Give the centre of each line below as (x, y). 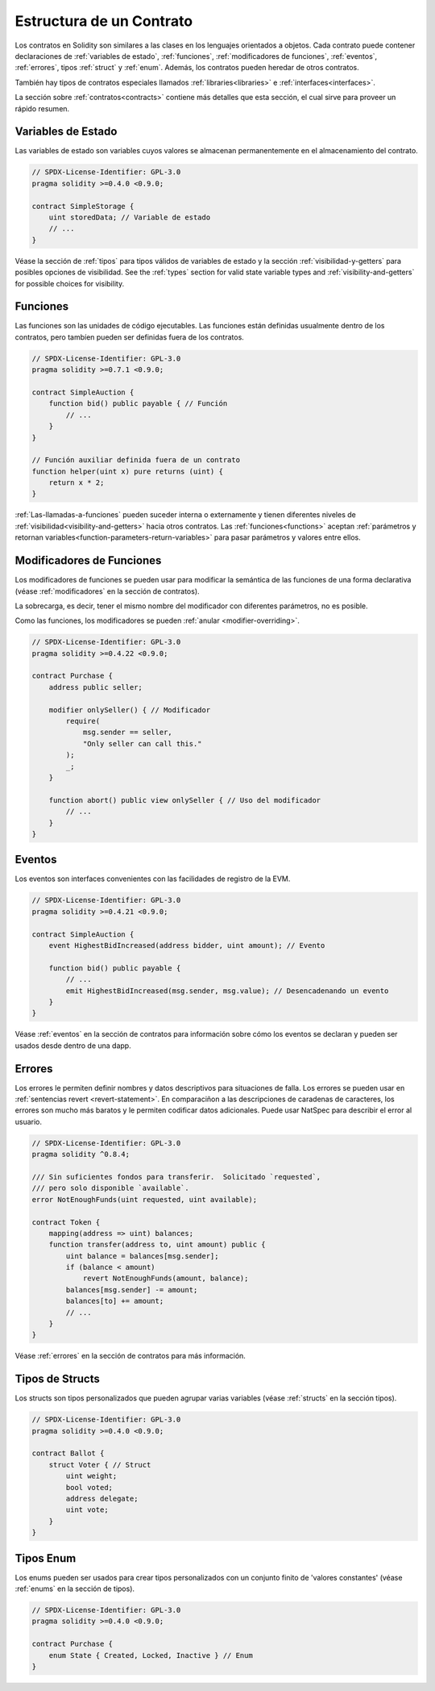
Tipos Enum (46, 1558)
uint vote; (87, 1510)
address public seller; (95, 687)
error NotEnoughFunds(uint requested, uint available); (145, 1199)
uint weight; (91, 1476)
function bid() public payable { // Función (138, 404)
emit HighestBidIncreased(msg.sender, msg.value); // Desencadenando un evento (227, 991)
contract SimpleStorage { (83, 206)
